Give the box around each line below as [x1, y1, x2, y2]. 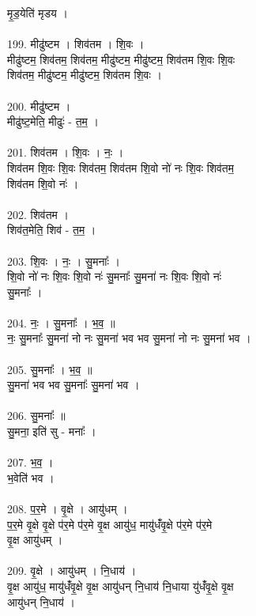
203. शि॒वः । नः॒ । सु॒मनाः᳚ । [7, 252, 120, 269]
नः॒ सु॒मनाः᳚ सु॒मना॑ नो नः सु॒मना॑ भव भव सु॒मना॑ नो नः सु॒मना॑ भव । [7, 330, 251, 346]
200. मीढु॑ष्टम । [7, 97, 71, 114]
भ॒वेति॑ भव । [7, 469, 55, 486]
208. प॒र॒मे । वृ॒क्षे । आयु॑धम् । [7, 501, 128, 516]
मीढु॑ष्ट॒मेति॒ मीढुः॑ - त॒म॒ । [7, 113, 99, 130]
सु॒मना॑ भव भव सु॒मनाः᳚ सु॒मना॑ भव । [7, 376, 140, 393]
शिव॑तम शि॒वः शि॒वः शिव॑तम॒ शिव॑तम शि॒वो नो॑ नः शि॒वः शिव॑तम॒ [7, 159, 234, 176]
